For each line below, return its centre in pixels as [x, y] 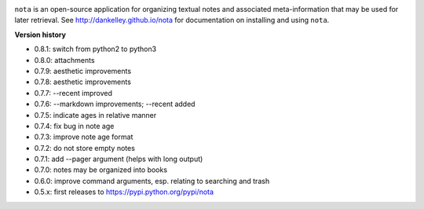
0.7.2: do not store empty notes [84, 148]
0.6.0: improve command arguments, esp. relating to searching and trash [152, 181]
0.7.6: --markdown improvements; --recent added [115, 104]
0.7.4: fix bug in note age [74, 126]
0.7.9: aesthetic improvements [83, 71]
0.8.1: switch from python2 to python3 [95, 49]
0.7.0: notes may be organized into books [101, 170]
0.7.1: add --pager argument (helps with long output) [119, 159]
